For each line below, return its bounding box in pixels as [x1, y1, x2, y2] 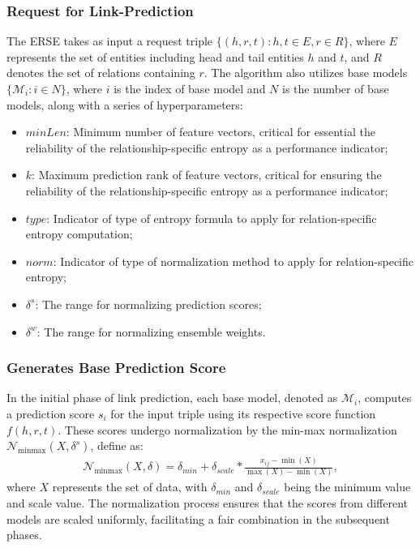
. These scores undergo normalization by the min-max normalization [58, 421, 397, 438]
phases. [6, 526, 42, 543]
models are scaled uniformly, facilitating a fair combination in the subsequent [6, 510, 390, 527]
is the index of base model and [114, 80, 266, 96]
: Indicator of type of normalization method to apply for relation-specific [53, 252, 414, 269]
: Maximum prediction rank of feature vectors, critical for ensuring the [32, 166, 382, 183]
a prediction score [6, 405, 95, 422]
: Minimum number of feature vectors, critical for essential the [66, 123, 375, 140]
